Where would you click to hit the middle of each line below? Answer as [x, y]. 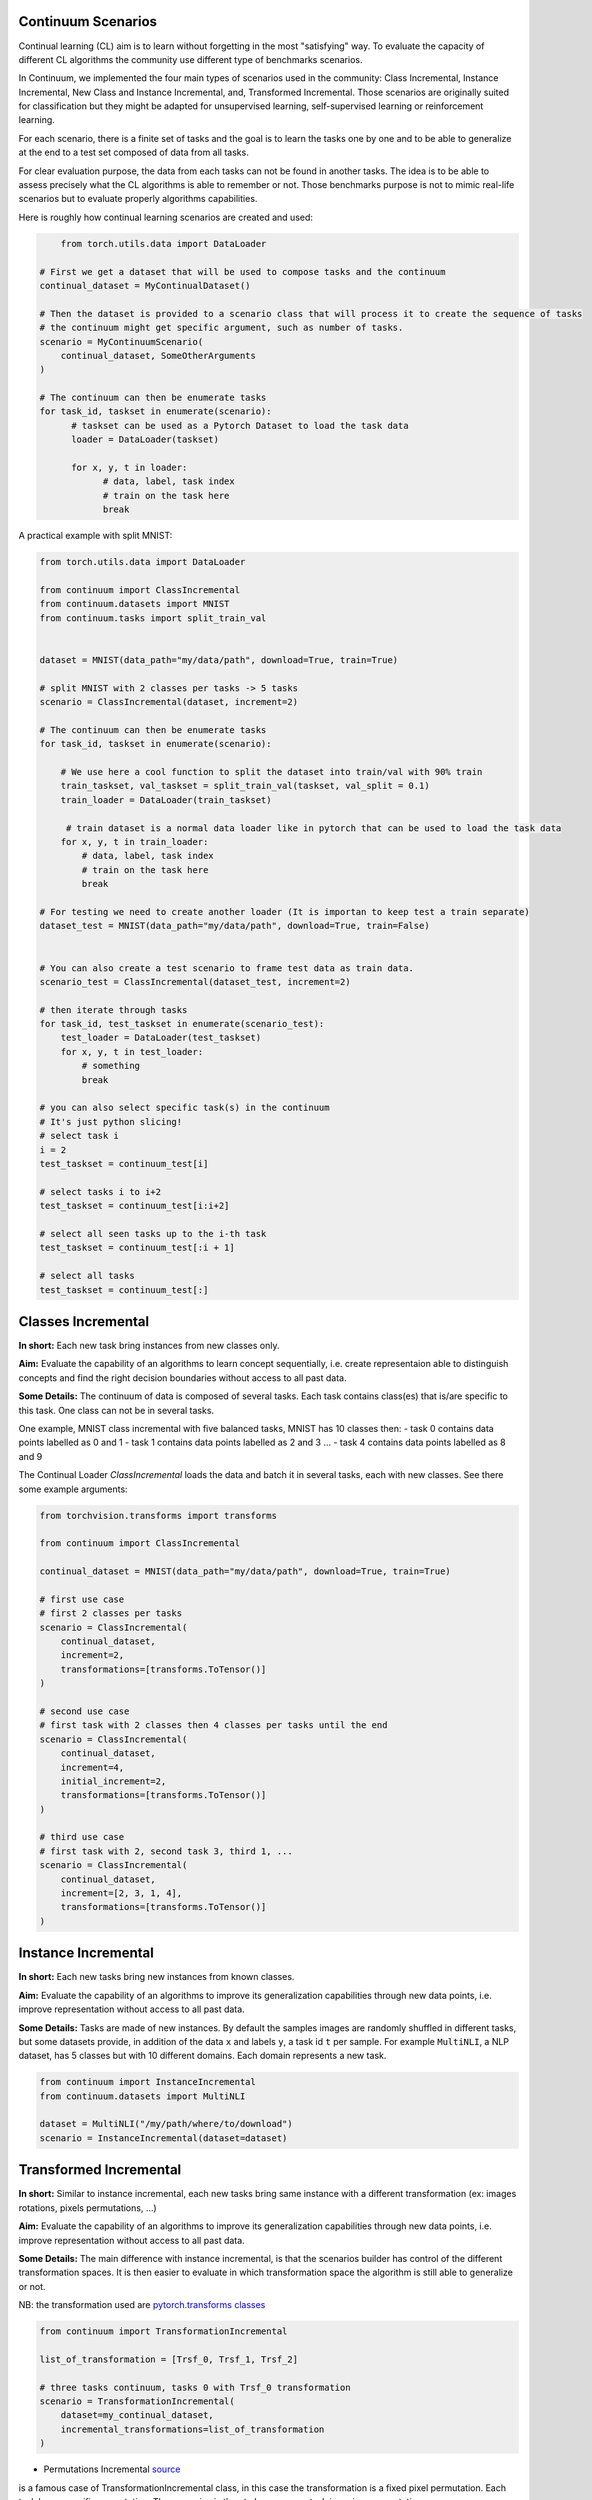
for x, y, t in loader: [129, 468]
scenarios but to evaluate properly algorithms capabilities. [138, 199]
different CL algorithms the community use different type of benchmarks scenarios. [190, 59]
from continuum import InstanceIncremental [148, 2082]
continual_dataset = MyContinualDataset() [145, 285]
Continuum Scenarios [88, 21]
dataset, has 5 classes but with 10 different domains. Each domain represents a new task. [202, 2056]
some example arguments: [73, 1489]
